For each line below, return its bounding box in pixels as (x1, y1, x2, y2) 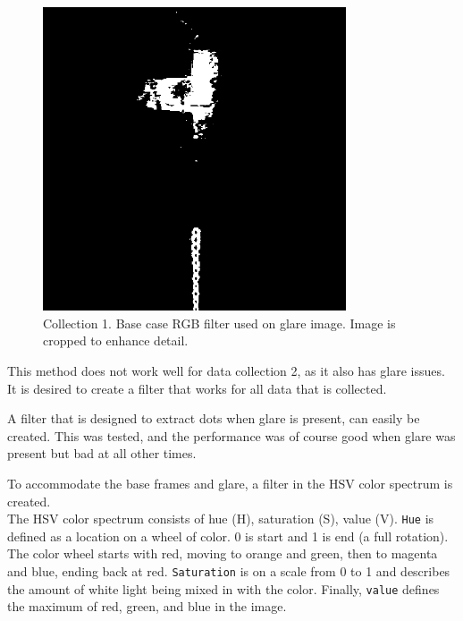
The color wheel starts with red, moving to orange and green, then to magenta (7, 544, 438, 563)
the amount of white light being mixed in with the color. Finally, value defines (7, 579, 440, 598)
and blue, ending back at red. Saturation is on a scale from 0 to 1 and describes (7, 561, 450, 580)
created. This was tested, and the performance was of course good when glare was (7, 426, 456, 445)
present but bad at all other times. (7, 444, 197, 463)
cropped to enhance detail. (43, 331, 189, 350)
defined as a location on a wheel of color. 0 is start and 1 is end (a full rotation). (7, 526, 449, 545)
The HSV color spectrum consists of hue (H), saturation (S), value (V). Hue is (7, 509, 434, 528)
